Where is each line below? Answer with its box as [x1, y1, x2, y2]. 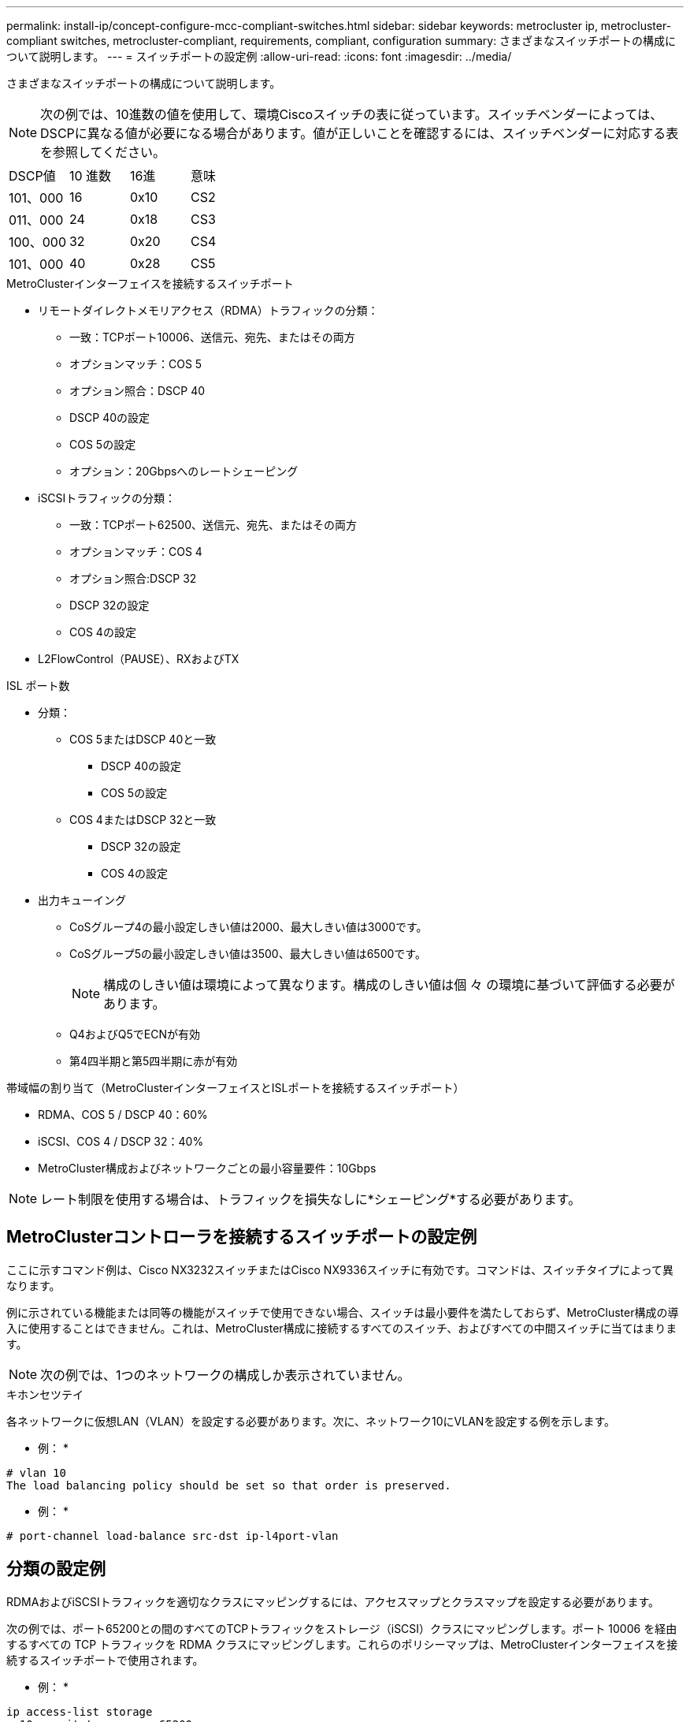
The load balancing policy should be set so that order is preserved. [6, 1478, 451, 1492]
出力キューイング [38, 893, 126, 907]
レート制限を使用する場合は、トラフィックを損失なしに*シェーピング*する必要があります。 [40, 1191, 581, 1207]
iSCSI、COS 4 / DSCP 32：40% [38, 1135, 204, 1148]
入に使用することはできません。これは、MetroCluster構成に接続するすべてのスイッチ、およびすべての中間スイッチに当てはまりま [6, 1321, 677, 1335]
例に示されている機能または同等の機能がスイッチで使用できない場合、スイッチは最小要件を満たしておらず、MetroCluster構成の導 [6, 1305, 679, 1319]
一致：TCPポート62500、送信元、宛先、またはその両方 [69, 518, 357, 531]
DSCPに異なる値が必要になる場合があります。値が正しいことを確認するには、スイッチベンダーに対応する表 [40, 125, 679, 141]
